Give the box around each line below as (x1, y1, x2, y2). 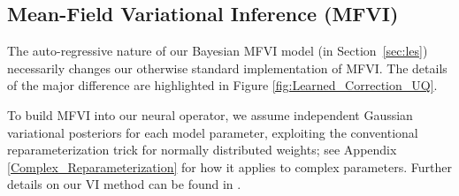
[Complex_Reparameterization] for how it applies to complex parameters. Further (7, 157, 452, 176)
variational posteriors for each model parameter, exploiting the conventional (7, 123, 418, 141)
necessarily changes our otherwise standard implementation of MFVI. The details (7, 58, 448, 77)
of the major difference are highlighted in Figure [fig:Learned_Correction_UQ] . (7, 76, 438, 94)
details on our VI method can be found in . (7, 175, 241, 193)
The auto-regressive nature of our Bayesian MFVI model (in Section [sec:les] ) (7, 41, 428, 60)
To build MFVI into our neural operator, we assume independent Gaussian (7, 105, 413, 124)
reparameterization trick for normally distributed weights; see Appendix (7, 140, 397, 159)
